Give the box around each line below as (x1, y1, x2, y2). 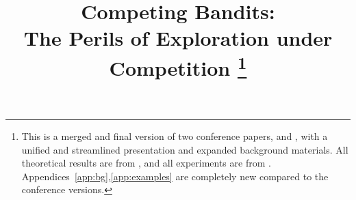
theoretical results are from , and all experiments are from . (21, 156, 271, 170)
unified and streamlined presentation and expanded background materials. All (21, 142, 348, 156)
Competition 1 (109, 51, 247, 81)
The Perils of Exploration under (23, 24, 333, 52)
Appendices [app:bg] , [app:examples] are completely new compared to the (21, 169, 329, 183)
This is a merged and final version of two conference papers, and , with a (21, 129, 328, 143)
